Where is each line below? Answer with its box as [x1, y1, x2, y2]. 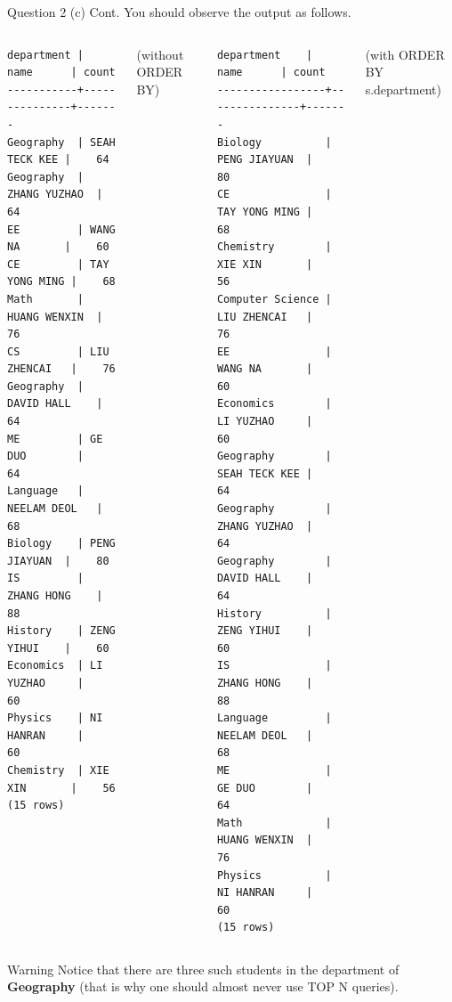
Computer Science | [216, 292, 332, 305]
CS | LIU [7, 345, 109, 358]
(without [136, 45, 184, 63]
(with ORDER [365, 45, 445, 63]
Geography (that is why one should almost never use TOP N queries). [7, 977, 399, 996]
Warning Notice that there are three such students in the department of [7, 959, 400, 978]
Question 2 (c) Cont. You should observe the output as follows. [7, 3, 351, 20]
